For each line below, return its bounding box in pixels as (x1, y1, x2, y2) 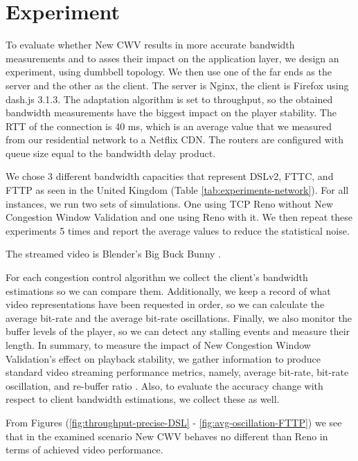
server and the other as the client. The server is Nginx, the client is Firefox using (6, 78, 349, 92)
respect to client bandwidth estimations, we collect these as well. (6, 392, 280, 406)
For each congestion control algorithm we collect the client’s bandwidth (6, 270, 308, 284)
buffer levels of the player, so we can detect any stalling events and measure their (6, 324, 350, 338)
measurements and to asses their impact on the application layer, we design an (6, 51, 339, 65)
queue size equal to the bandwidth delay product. (6, 145, 216, 160)
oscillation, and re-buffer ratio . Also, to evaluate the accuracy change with (6, 378, 323, 392)
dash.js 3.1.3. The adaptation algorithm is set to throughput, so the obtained (6, 91, 333, 106)
